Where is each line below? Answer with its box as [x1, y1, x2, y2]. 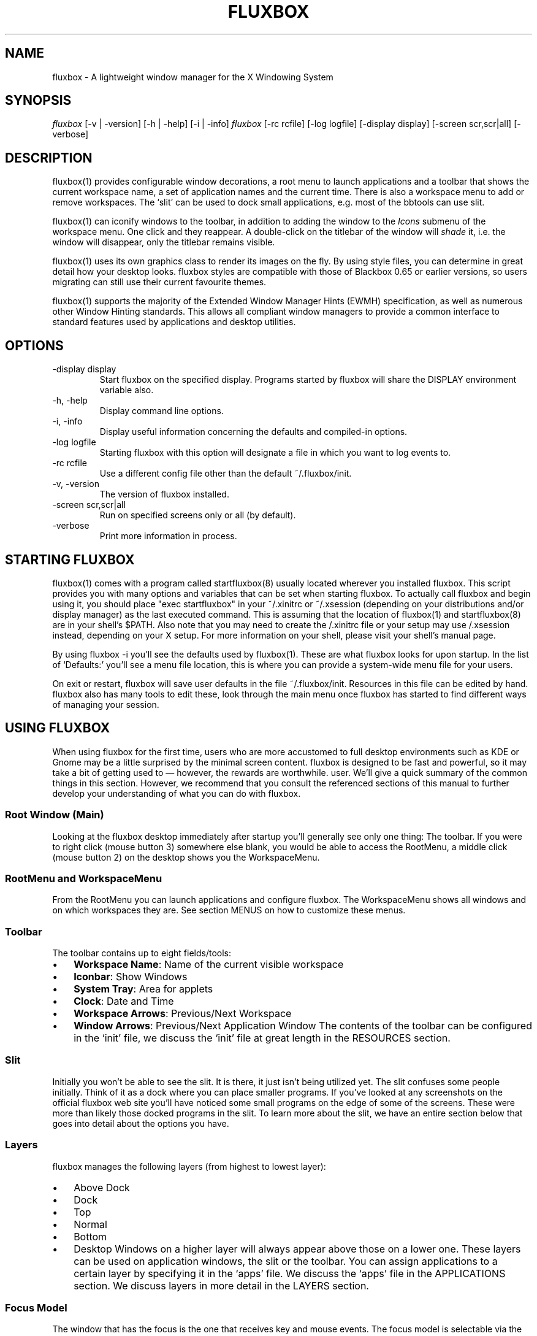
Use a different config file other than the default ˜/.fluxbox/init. [99, 468, 352, 479]
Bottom [74, 1230, 107, 1243]
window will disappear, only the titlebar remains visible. [52, 237, 275, 248]
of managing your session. [52, 699, 159, 710]
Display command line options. [99, 405, 224, 417]
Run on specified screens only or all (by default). [99, 510, 296, 521]
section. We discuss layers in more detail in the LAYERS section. [74, 1279, 369, 1292]
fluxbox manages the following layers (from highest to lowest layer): [52, 1161, 326, 1172]
